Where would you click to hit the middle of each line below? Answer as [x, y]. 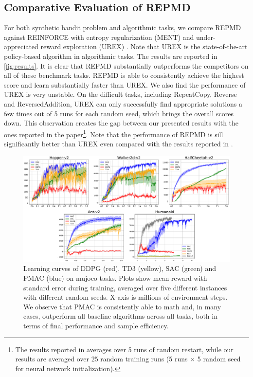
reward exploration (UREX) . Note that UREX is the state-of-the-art [144, 46]
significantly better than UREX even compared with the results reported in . [118, 143]
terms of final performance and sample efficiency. [96, 325]
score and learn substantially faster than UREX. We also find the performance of [125, 84]
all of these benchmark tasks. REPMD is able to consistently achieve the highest [124, 75]
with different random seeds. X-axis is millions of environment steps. [126, 297]
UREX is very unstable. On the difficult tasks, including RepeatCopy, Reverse [120, 94]
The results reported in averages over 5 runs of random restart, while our [124, 349]
